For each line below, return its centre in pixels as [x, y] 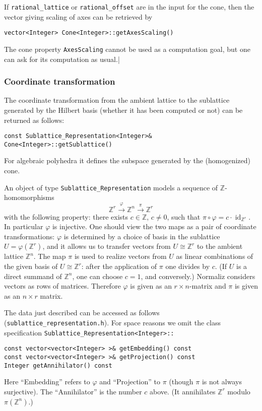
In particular [24, 226]
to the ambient [220, 246]
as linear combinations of [215, 256]
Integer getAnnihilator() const [58, 365]
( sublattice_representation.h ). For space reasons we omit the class [112, 323]
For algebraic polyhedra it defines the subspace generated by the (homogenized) [127, 160]
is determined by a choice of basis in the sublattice [142, 236]
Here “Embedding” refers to [47, 382]
